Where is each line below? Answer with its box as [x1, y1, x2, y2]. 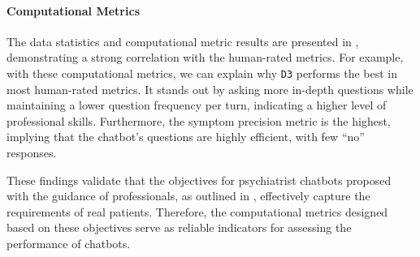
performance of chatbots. [6, 234, 131, 251]
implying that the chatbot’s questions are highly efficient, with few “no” [6, 128, 365, 145]
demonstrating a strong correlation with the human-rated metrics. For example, [6, 49, 404, 66]
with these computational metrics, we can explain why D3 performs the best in [6, 64, 398, 81]
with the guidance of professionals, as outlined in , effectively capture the [6, 187, 370, 204]
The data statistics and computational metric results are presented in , [6, 32, 359, 49]
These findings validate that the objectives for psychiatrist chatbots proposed [6, 171, 392, 188]
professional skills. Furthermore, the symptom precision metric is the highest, [6, 112, 391, 129]
